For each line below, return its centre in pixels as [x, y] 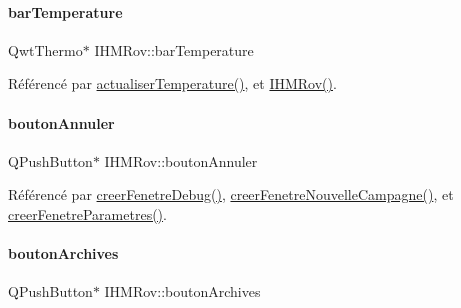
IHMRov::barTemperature [174, 49]
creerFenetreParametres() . [87, 213]
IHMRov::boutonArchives [182, 291]
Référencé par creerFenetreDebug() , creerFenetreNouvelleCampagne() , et [231, 194]
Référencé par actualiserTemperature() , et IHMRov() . [172, 83]
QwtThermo [45, 49]
